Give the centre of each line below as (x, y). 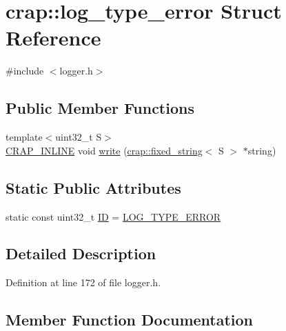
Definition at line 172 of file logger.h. (83, 282)
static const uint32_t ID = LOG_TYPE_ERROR (113, 216)
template (24, 137)
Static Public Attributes (93, 187)
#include (25, 71)
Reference (53, 38)
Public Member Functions (100, 108)
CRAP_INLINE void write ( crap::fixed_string (104, 150)
